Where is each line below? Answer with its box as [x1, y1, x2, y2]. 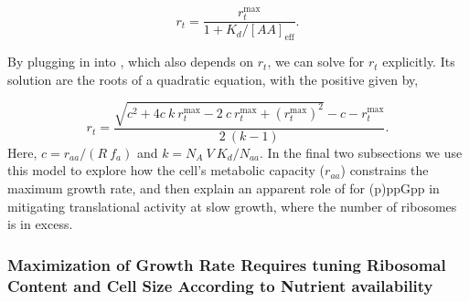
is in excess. [7, 214, 73, 234]
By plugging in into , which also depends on [7, 52, 254, 71]
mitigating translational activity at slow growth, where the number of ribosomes [7, 196, 457, 215]
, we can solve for [267, 52, 365, 71]
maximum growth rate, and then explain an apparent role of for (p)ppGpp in [7, 179, 440, 198]
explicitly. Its [382, 52, 455, 71]
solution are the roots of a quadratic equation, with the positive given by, [7, 69, 419, 89]
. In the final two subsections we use [260, 142, 463, 161]
